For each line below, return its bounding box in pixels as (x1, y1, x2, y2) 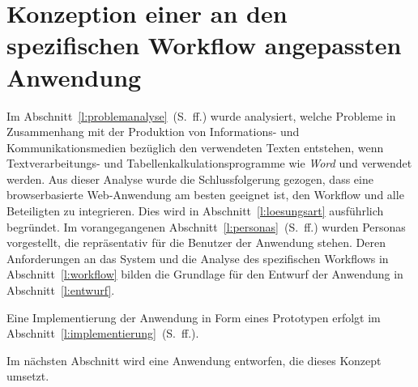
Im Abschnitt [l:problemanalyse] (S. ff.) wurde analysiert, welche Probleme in (6, 107, 396, 124)
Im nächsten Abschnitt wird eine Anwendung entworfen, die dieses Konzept (6, 351, 382, 368)
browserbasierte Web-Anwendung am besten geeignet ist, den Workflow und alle (6, 186, 404, 203)
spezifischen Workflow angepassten (6, 28, 402, 62)
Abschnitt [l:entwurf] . (6, 282, 115, 299)
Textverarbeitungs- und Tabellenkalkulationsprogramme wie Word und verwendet (6, 155, 412, 172)
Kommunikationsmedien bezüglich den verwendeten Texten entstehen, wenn (6, 138, 384, 155)
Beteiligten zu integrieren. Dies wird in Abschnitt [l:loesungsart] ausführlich (6, 202, 384, 219)
